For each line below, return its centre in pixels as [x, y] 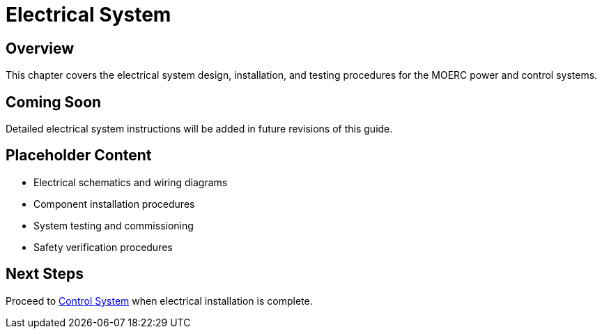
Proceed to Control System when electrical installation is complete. [159, 301]
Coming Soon [54, 102]
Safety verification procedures [103, 247]
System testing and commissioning [114, 225]
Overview [40, 48]
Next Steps [45, 274]
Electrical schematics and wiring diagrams [131, 182]
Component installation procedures [114, 204]
